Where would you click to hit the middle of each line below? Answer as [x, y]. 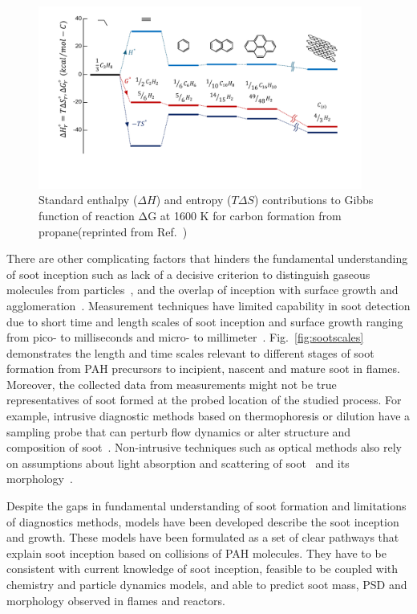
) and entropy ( [194, 200]
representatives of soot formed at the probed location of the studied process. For [204, 400]
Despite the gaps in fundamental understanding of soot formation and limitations [206, 506]
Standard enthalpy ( [88, 200]
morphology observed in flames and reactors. [116, 600]
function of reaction [87, 215]
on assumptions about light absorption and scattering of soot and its [178, 463]
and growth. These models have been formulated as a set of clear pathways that [203, 537]
